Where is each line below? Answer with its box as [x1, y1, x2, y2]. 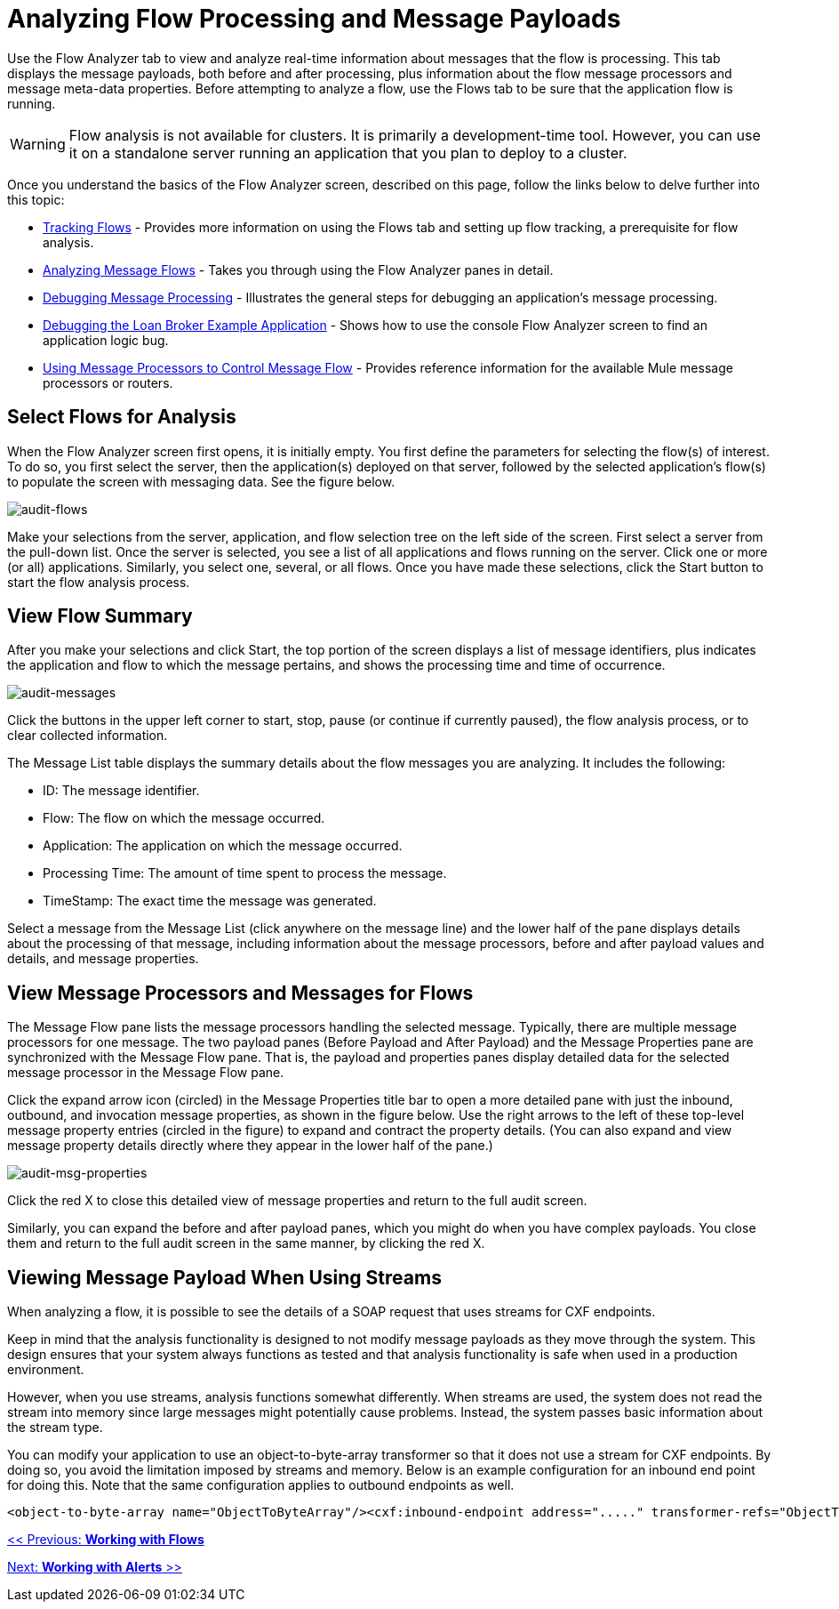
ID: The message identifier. [43, 783, 200, 799]
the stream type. [7, 1420, 103, 1436]
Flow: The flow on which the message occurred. [43, 810, 325, 826]
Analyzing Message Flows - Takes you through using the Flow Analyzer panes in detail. [43, 261, 554, 278]
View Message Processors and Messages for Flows [7, 981, 474, 1004]
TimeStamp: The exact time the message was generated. [43, 893, 377, 909]
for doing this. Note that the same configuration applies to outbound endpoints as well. [7, 1477, 515, 1493]
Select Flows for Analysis [7, 406, 236, 429]
